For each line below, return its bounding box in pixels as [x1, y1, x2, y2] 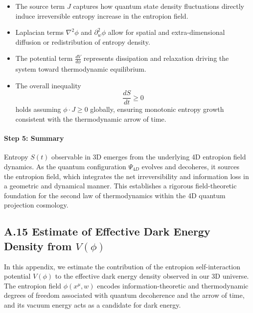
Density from [4, 238, 72, 253]
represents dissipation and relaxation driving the [83, 53, 229, 63]
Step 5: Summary [4, 133, 64, 143]
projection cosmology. [4, 200, 69, 210]
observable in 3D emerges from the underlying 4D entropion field [51, 152, 246, 162]
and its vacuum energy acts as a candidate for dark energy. [4, 299, 181, 310]
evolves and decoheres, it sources [141, 161, 240, 172]
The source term [15, 1, 65, 11]
